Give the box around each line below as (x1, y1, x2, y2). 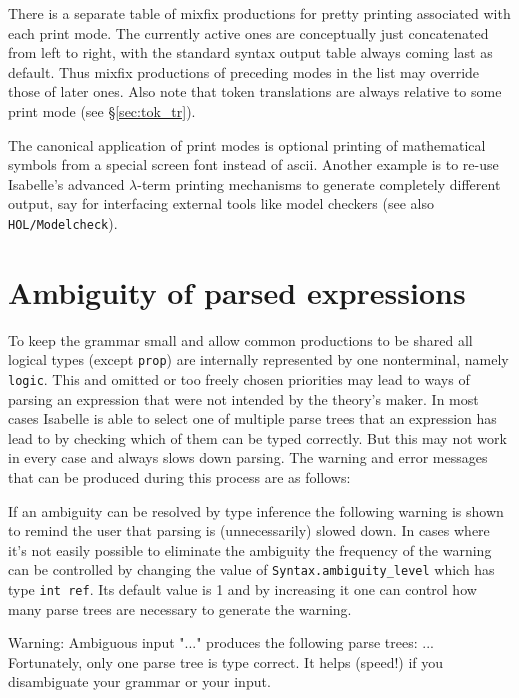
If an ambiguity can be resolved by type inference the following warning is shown (8, 500, 504, 521)
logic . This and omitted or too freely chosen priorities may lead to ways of (8, 368, 470, 389)
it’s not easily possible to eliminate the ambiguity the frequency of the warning (8, 539, 492, 560)
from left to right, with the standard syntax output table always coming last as (8, 42, 493, 63)
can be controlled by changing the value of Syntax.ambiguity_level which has (8, 559, 495, 580)
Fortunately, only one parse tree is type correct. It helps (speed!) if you (8, 651, 444, 672)
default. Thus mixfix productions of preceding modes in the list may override (8, 61, 480, 82)
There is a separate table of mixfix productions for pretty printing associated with (8, 3, 511, 23)
